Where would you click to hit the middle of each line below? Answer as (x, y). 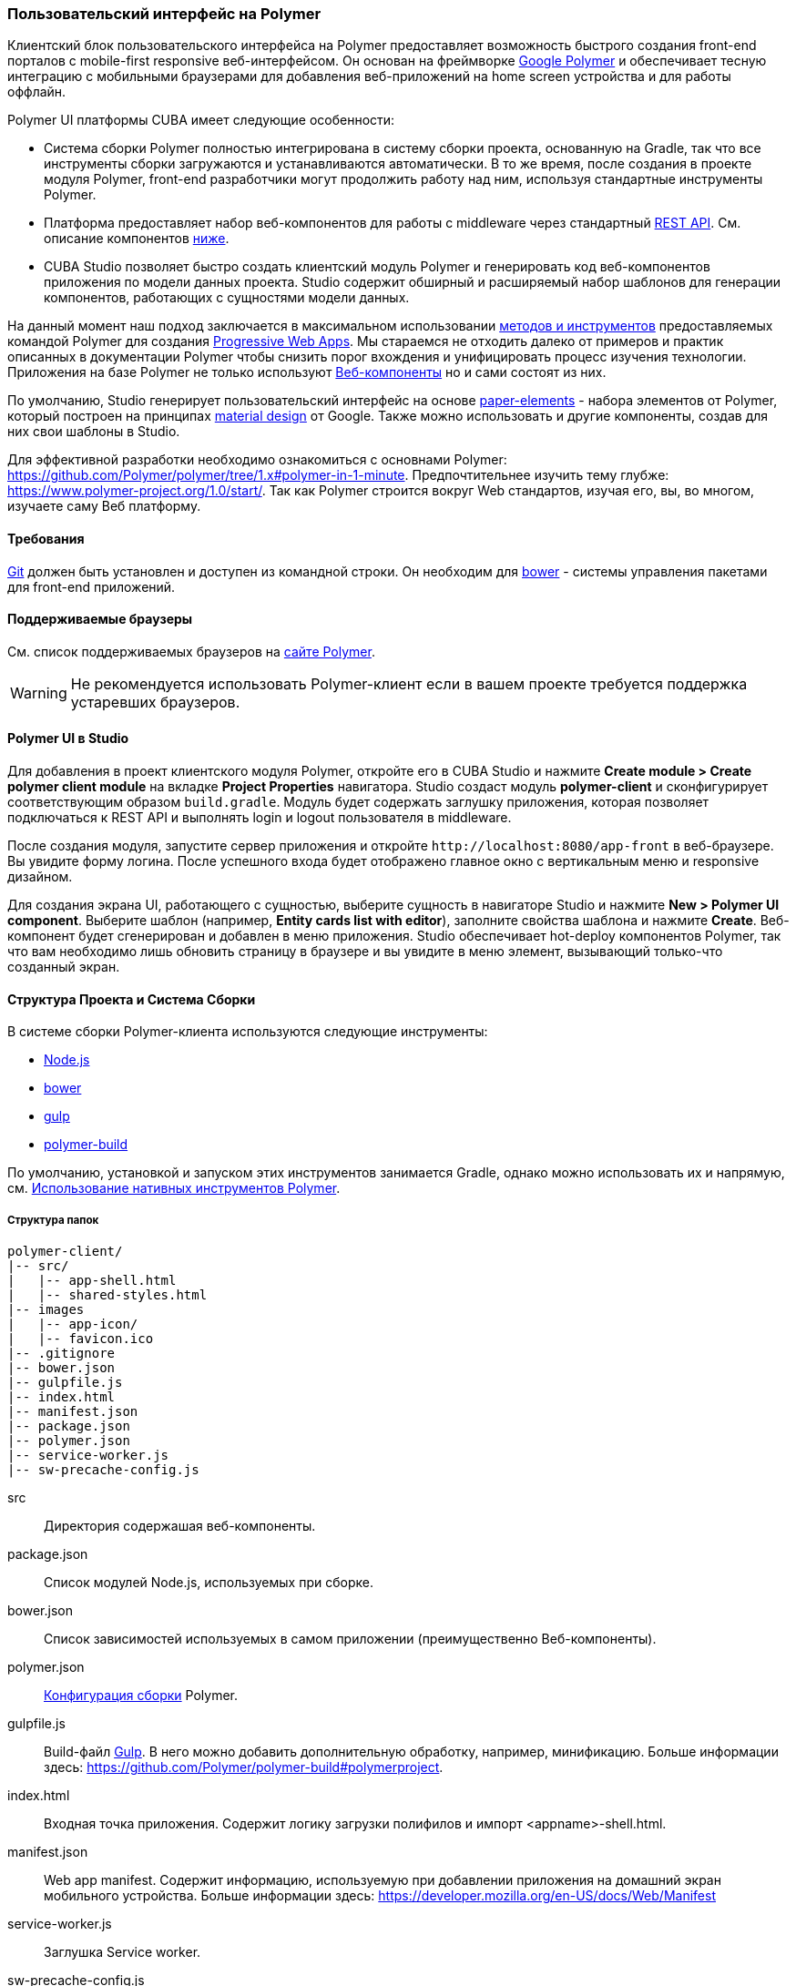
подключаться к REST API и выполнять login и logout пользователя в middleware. (260, 818)
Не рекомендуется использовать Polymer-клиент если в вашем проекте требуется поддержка (409, 683)
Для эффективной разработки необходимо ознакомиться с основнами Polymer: (257, 460)
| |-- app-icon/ (73, 1324)
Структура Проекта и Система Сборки (132, 999)
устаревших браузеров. (155, 702)
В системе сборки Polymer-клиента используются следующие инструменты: (248, 1032)
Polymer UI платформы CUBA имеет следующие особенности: (201, 120)
